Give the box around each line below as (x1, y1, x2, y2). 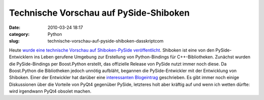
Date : (9, 25, 21, 30)
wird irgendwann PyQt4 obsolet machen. (9, 88, 91, 94)
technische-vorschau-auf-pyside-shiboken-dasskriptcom (47, 38, 164, 44)
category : (9, 31, 30, 37)
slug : (9, 38, 20, 44)
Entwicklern (9, 54, 33, 60)
